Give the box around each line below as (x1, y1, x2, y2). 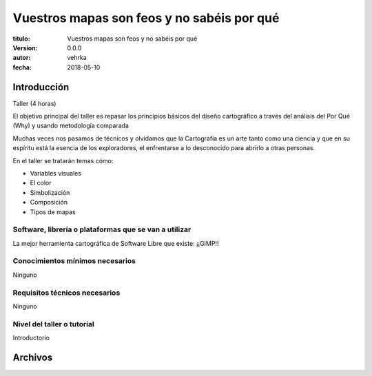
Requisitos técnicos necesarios (12, 288, 121, 297)
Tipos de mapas (30, 207, 76, 216)
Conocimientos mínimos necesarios (12, 256, 136, 266)
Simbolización (30, 188, 70, 196)
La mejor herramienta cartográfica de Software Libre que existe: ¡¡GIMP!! (12, 239, 219, 247)
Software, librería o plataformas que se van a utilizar (12, 224, 192, 234)
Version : (12, 43, 38, 52)
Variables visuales (30, 169, 82, 177)
